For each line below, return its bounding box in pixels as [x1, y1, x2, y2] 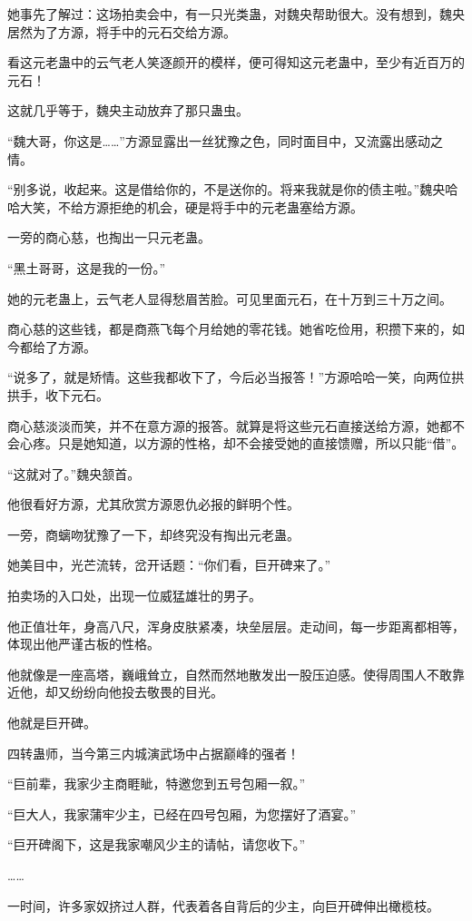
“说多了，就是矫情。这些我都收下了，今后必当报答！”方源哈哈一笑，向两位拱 [7, 367, 465, 387]
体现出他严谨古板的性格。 [7, 634, 160, 653]
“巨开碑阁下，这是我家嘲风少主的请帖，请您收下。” [7, 835, 306, 854]
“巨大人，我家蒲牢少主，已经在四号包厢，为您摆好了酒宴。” [7, 804, 357, 823]
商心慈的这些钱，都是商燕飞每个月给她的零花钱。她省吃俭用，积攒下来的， [7, 319, 452, 338]
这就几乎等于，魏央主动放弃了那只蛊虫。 [7, 101, 249, 120]
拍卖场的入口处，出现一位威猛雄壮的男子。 [7, 586, 261, 605]
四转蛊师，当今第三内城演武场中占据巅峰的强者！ [7, 743, 300, 762]
